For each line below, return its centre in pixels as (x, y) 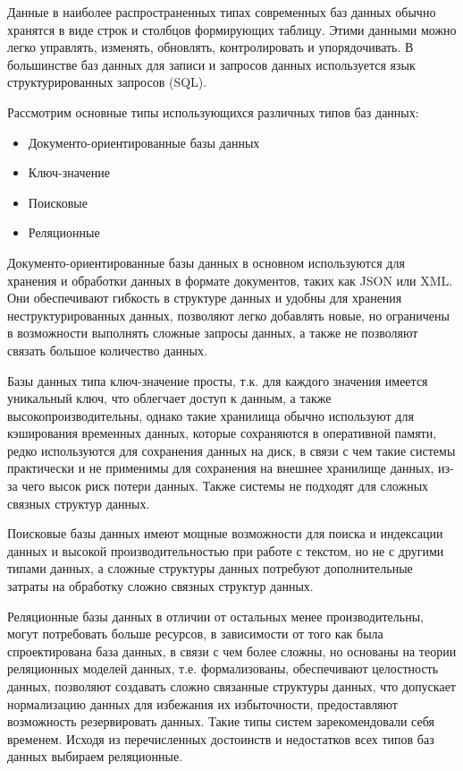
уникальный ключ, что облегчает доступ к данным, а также (169, 398)
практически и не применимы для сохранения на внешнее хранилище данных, (221, 468)
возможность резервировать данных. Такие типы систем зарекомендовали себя (221, 721)
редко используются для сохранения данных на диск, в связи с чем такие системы (231, 450)
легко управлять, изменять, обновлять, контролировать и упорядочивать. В (210, 47)
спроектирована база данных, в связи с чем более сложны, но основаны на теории (232, 651)
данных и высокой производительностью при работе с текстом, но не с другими (226, 550)
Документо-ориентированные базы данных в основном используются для (206, 262)
